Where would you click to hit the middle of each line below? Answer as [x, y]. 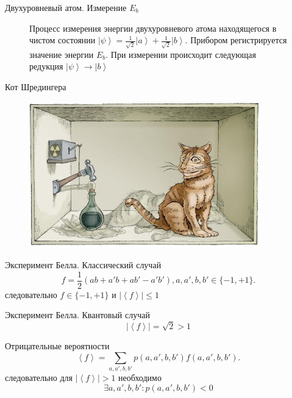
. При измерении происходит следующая [181, 54]
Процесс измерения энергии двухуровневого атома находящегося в [153, 28]
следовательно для [39, 377]
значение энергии [62, 54]
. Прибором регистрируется [236, 40]
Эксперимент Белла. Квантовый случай [77, 315]
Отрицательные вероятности [57, 345]
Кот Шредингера [36, 87]
